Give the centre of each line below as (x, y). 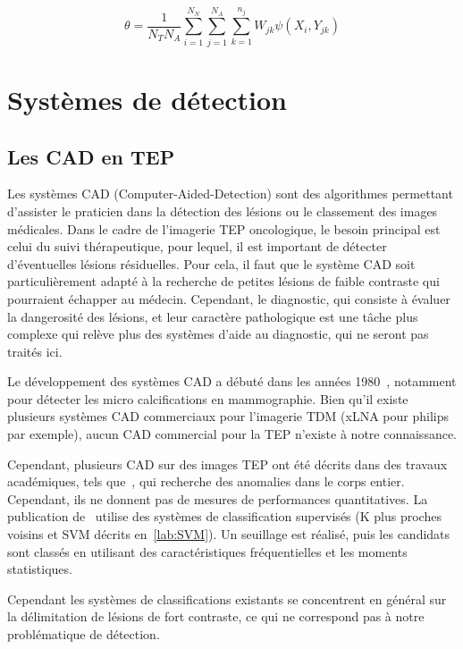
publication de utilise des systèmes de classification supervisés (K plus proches (224, 516)
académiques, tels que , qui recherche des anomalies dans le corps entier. (206, 481)
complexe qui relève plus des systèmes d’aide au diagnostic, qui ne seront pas (218, 334)
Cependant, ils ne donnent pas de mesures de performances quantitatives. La (218, 498)
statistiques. (40, 569)
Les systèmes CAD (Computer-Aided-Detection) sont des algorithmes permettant (230, 194)
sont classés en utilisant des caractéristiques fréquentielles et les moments (207, 551)
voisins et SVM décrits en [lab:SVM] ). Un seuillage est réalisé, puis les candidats (229, 534)
